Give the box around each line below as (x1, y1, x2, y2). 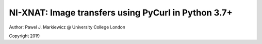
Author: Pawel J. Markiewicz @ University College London (9, 24, 126, 30)
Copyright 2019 (9, 33, 40, 39)
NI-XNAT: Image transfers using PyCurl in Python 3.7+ (9, 7, 233, 18)
